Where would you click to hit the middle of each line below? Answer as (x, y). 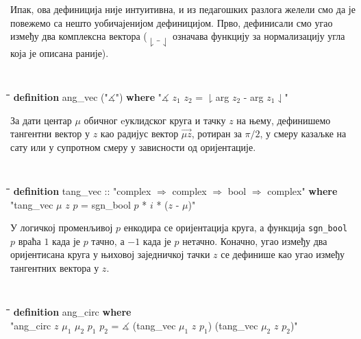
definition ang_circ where (72, 312)
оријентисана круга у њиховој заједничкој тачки (110, 254)
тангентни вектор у (50, 133)
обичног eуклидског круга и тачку (155, 120)
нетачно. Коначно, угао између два (255, 241)
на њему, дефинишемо (284, 120)
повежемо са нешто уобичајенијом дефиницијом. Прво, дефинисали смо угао (172, 22)
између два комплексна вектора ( (79, 36)
